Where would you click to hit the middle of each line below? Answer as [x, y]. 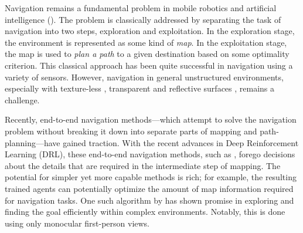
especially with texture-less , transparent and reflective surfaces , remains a [140, 88]
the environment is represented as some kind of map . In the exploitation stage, [146, 42]
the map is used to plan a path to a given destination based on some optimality [147, 54]
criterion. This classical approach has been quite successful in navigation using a [149, 65]
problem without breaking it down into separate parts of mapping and [131, 131]
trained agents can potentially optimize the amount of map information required [149, 188]
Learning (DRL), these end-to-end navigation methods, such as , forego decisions [150, 154]
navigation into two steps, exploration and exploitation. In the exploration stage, [150, 31]
